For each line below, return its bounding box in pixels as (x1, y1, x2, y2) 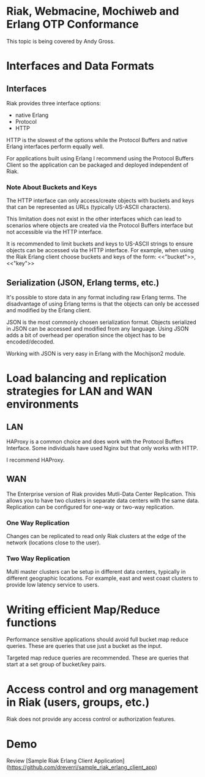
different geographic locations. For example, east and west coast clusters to (6, 574, 198, 582)
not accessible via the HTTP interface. (6, 228, 103, 236)
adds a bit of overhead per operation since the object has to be (6, 332, 166, 339)
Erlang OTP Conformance (6, 17, 139, 31)
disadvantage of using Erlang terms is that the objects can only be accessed (6, 300, 199, 307)
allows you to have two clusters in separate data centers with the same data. (6, 497, 199, 504)
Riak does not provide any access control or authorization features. (6, 715, 176, 723)
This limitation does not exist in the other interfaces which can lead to (6, 216, 182, 223)
